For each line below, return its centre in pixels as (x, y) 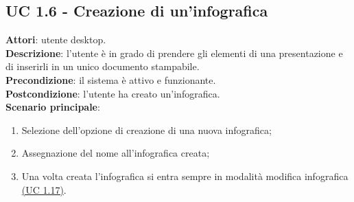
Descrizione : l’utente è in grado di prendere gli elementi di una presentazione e (174, 53)
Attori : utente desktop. (56, 40)
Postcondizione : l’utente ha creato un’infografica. (113, 93)
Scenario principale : (53, 107)
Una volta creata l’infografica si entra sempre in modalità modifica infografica (185, 176)
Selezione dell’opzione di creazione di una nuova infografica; (146, 130)
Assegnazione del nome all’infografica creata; (116, 153)
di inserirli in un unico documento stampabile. (103, 66)
